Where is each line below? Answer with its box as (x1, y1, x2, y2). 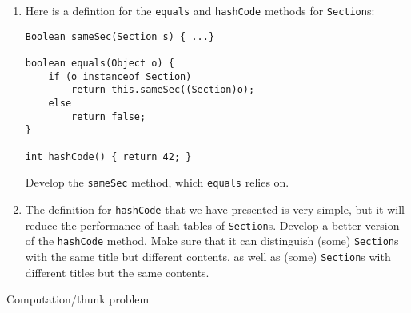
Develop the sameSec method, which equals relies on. (25, 174, 289, 191)
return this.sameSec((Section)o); (71, 84, 255, 96)
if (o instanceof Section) (48, 70, 192, 82)
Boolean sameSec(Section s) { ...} (25, 30, 215, 42)
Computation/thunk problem (6, 291, 150, 307)
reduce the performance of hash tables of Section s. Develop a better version (25, 216, 400, 233)
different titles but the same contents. (25, 263, 209, 280)
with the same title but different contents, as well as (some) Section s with (25, 247, 391, 264)
